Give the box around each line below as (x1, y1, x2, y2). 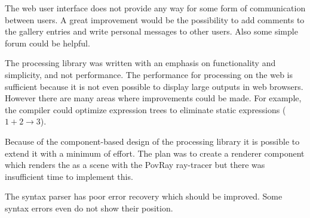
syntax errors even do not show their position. (5, 201, 173, 214)
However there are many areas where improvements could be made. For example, (5, 92, 302, 104)
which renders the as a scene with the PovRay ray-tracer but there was (5, 158, 265, 171)
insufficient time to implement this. (5, 170, 133, 182)
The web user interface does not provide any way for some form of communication (5, 2, 306, 14)
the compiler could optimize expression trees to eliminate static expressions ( (5, 103, 286, 116)
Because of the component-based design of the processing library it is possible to (5, 135, 300, 147)
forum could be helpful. (5, 36, 90, 49)
